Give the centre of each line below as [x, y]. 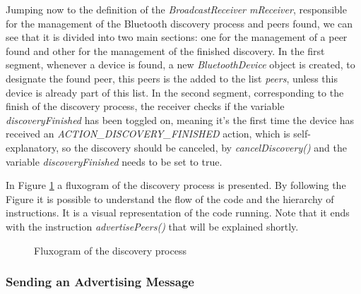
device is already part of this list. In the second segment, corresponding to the [175, 92]
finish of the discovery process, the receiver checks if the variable [145, 106]
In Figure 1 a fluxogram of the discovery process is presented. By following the [176, 185]
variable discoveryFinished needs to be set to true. [114, 161]
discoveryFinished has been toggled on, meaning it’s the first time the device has [180, 120]
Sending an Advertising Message [100, 282]
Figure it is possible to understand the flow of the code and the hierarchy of [170, 198]
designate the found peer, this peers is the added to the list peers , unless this [172, 78]
